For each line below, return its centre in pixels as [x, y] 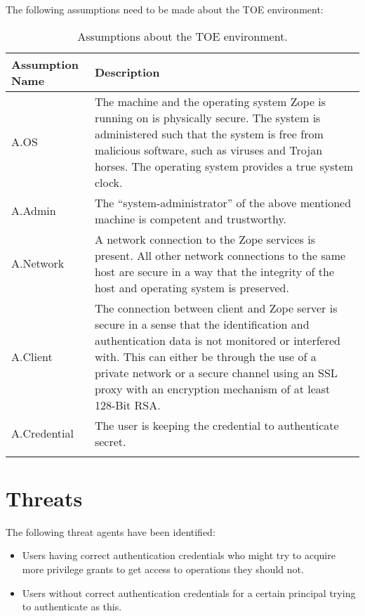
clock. [108, 182]
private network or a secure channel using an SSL [216, 372]
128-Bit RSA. [127, 405]
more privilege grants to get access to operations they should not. [163, 569]
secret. [110, 441]
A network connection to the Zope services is [205, 239]
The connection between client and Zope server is [216, 308]
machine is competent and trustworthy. [191, 218]
